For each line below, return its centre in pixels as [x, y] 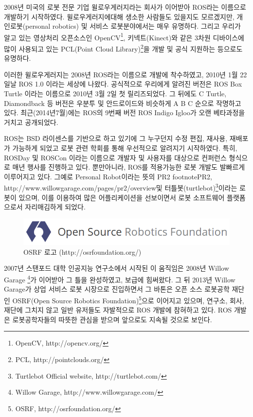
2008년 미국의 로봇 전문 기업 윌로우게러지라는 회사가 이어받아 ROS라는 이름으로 [125, 7]
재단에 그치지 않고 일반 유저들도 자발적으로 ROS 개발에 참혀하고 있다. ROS [118, 310]
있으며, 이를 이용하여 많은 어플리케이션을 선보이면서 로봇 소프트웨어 [122, 197]
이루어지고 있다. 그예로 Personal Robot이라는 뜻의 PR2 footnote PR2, [108, 176]
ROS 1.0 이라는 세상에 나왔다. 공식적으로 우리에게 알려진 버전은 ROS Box [130, 84]
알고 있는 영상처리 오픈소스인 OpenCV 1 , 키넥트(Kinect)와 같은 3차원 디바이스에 [124, 36]
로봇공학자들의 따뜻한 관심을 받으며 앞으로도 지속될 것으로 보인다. [112, 319]
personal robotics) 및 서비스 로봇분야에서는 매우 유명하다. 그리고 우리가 [133, 26]
